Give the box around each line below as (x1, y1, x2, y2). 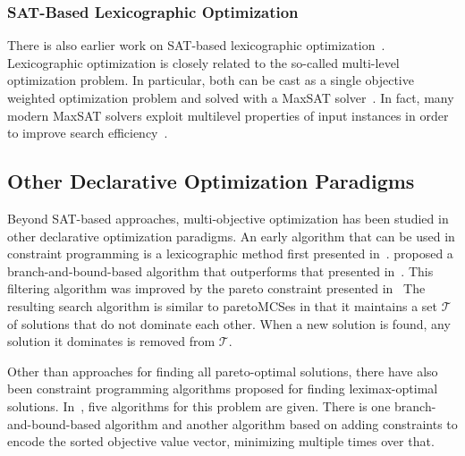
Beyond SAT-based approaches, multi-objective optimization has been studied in (7, 208, 449, 227)
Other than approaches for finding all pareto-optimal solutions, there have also (7, 361, 438, 380)
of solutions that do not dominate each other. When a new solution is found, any (7, 314, 451, 333)
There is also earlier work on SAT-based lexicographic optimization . (7, 36, 385, 55)
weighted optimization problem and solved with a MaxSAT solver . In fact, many (7, 89, 454, 106)
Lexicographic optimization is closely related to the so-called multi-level (7, 53, 400, 72)
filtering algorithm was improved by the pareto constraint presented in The (7, 279, 426, 298)
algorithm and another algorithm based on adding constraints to (105, 414, 458, 433)
